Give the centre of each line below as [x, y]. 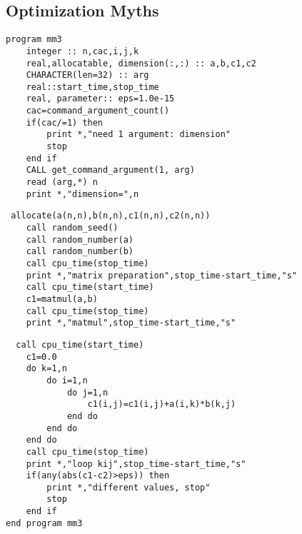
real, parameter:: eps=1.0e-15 [100, 99]
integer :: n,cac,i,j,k [82, 51]
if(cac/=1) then [65, 122]
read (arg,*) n [62, 182]
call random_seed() [72, 228]
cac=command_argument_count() [98, 111]
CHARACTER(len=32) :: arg [87, 75]
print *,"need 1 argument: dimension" [139, 135]
